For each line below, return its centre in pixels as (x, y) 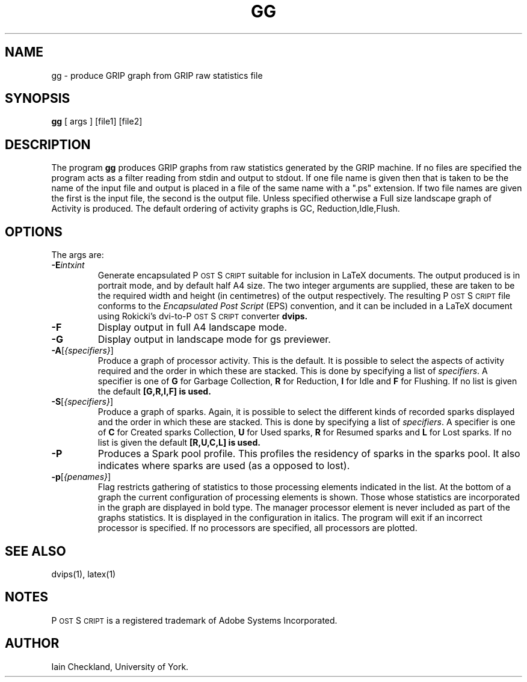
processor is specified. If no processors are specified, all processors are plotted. (257, 528)
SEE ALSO (35, 551)
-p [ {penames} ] (81, 477)
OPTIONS (34, 232)
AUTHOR (32, 644)
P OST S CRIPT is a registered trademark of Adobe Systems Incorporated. (194, 620)
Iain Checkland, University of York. (120, 666)
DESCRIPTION (48, 144)
